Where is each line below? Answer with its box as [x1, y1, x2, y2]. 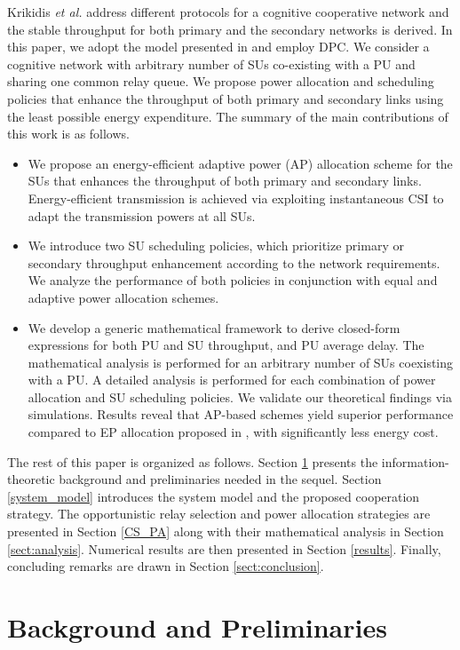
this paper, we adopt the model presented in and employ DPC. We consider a [7, 37, 430, 56]
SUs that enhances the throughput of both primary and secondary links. [28, 171, 422, 190]
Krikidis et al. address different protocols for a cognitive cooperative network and [7, 3, 449, 20]
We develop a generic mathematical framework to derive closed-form [28, 318, 401, 337]
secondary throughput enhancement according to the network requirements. [28, 253, 440, 272]
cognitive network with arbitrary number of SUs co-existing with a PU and [7, 54, 416, 73]
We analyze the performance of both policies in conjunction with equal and [28, 271, 438, 289]
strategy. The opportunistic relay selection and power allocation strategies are [7, 504, 431, 523]
